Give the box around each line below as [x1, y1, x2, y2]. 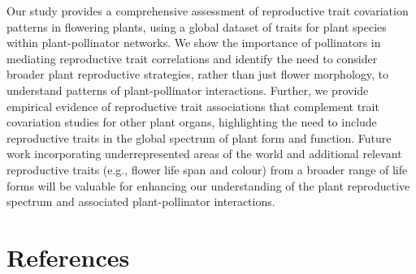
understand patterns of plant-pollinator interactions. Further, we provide [6, 81, 369, 98]
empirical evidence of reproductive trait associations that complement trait [6, 97, 379, 114]
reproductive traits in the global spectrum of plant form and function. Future [6, 129, 392, 146]
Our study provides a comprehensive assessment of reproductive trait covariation [6, 2, 409, 19]
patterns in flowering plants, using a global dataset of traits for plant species [6, 18, 387, 35]
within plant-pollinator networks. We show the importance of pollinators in [6, 34, 381, 51]
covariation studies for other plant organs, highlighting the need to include [6, 113, 377, 131]
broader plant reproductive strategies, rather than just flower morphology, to [6, 66, 389, 83]
